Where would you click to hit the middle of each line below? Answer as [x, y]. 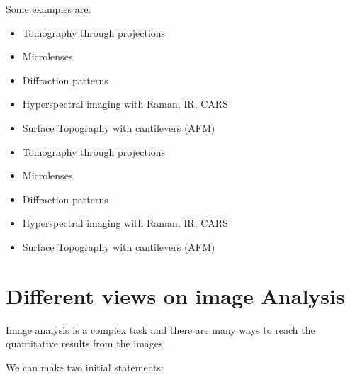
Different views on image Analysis [175, 295]
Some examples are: [49, 9]
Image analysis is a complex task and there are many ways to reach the [160, 329]
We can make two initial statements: [85, 367]
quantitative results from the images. [86, 343]
